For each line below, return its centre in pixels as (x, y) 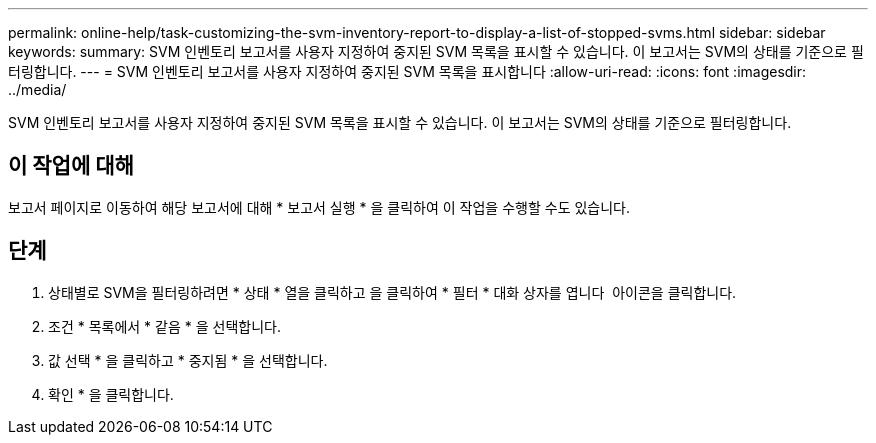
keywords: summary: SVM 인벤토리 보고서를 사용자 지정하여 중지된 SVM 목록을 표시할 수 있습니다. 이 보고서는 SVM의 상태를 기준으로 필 (436, 51)
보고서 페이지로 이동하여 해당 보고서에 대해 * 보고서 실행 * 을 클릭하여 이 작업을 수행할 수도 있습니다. (319, 207)
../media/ (37, 89)
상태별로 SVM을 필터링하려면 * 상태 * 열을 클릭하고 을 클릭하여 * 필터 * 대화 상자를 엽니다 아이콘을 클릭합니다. (392, 292)
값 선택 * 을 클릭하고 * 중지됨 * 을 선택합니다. (188, 360)
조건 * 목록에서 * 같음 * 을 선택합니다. (164, 326)
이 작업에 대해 (71, 166)
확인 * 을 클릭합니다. (111, 394)
